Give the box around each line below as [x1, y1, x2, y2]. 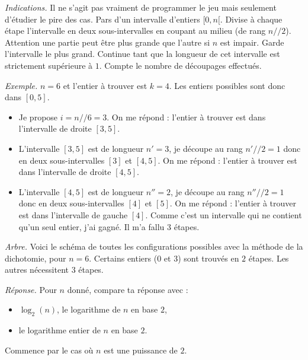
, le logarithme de [57, 303, 121, 316]
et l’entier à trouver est [63, 79, 147, 91]
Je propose [18, 110, 58, 123]
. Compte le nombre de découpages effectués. [99, 59, 262, 71]
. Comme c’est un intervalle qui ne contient [145, 208, 302, 221]
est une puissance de [104, 343, 178, 356]
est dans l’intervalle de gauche [18, 208, 128, 221]
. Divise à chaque [220, 12, 283, 25]
